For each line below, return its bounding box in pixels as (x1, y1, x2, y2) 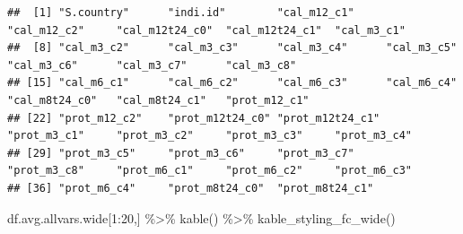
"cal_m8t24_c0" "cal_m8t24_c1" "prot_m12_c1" (7, 93, 310, 107)
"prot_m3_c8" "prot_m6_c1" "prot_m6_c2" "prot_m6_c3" (7, 164, 413, 178)
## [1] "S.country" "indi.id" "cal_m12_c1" (7, 6, 354, 19)
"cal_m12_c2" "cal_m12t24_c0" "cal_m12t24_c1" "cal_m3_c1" (7, 23, 406, 37)
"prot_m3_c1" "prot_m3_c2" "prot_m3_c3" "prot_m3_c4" (7, 129, 413, 143)
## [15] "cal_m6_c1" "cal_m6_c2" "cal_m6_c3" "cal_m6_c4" (7, 76, 458, 90)
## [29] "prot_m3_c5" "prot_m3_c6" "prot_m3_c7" (7, 146, 354, 160)
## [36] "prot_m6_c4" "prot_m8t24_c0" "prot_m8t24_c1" (7, 181, 374, 195)
